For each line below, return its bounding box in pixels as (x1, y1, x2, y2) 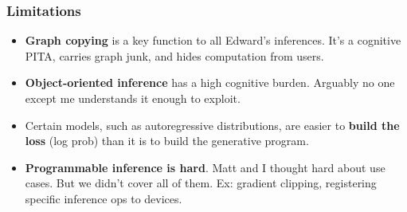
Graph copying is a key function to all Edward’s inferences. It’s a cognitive (25, 32, 401, 49)
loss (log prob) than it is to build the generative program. (25, 132, 309, 149)
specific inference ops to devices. (25, 190, 182, 206)
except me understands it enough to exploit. (25, 90, 241, 106)
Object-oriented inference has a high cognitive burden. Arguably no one (25, 74, 395, 91)
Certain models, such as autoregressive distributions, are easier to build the (25, 116, 400, 133)
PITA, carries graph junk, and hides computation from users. (25, 47, 324, 64)
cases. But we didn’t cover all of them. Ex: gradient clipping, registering (25, 175, 377, 191)
